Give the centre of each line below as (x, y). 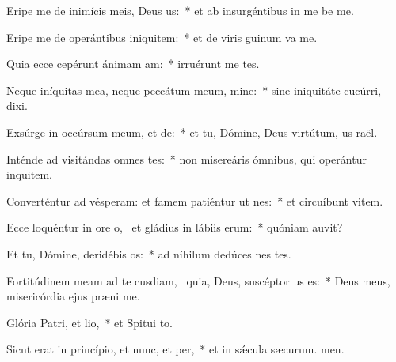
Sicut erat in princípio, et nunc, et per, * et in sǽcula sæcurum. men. (175, 349)
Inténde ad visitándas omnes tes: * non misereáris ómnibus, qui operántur (187, 158)
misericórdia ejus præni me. (73, 296)
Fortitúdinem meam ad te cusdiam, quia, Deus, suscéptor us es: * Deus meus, (198, 280)
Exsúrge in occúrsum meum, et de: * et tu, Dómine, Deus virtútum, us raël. (192, 132)
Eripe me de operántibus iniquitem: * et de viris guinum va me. (162, 37)
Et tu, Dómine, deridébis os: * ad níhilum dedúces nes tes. (149, 253)
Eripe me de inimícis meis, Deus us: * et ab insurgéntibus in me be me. (180, 10)
